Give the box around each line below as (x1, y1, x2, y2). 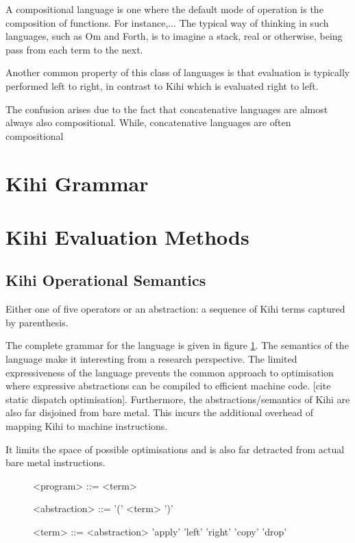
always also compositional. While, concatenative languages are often (5, 115, 291, 130)
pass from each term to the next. (5, 42, 143, 56)
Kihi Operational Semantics (5, 269, 206, 291)
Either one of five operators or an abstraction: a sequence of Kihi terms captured (5, 302, 345, 316)
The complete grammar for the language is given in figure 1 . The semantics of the (5, 338, 349, 352)
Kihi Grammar (5, 169, 149, 197)
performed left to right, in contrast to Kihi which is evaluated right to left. (5, 78, 319, 93)
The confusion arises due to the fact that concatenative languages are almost (5, 101, 328, 116)
